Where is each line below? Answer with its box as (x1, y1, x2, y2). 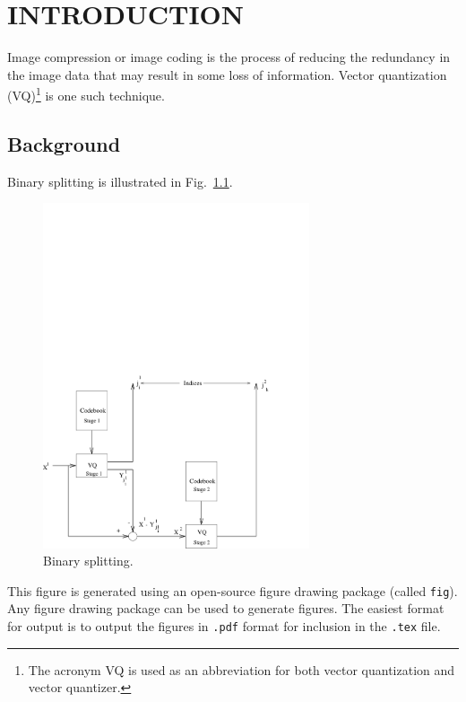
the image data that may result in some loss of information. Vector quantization (7, 65, 447, 83)
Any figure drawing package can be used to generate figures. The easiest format (7, 599, 444, 618)
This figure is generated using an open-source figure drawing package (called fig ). (7, 581, 458, 600)
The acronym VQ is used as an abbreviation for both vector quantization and (28, 660, 455, 679)
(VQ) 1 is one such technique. (7, 83, 165, 104)
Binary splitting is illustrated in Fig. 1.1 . (7, 171, 233, 190)
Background (7, 129, 121, 157)
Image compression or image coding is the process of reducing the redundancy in (7, 48, 451, 66)
